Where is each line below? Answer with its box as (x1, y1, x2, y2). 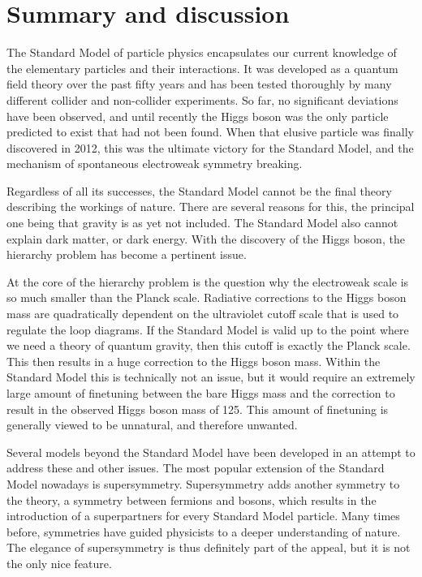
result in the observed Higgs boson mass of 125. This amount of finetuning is (6, 400, 389, 417)
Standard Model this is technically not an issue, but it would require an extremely (6, 368, 416, 385)
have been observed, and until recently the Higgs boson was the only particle (6, 107, 389, 124)
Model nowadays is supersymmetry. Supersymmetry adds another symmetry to (6, 475, 400, 492)
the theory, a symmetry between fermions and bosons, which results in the (6, 491, 377, 508)
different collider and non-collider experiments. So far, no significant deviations (6, 91, 398, 108)
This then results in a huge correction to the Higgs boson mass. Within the (6, 352, 381, 369)
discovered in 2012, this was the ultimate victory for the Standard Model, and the (6, 139, 414, 156)
